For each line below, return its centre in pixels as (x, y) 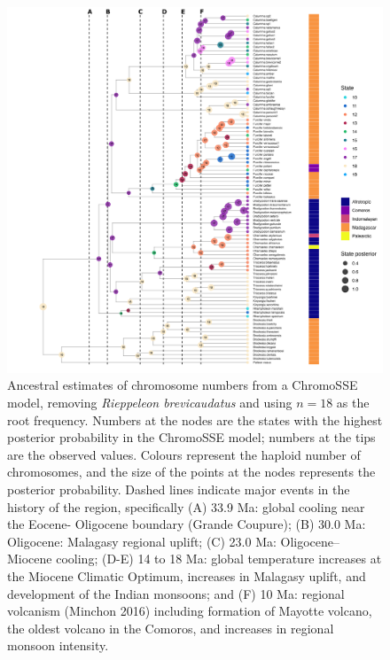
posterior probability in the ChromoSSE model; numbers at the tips (191, 437)
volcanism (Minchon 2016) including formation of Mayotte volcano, (190, 611)
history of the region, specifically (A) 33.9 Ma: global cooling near (186, 506)
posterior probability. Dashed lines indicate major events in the (179, 489)
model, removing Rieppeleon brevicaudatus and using (150, 402)
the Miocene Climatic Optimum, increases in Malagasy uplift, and (187, 575)
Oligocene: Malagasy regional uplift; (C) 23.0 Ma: (142, 541)
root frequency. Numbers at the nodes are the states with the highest (195, 419)
